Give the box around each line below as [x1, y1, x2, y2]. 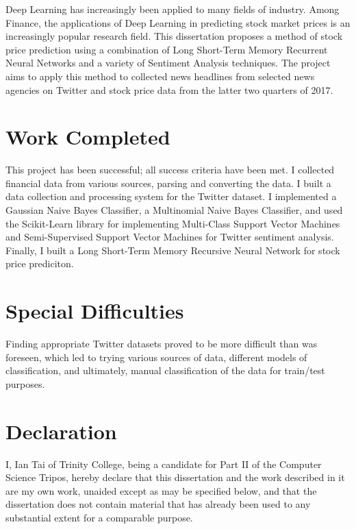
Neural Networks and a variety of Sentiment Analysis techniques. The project [5, 56, 331, 70]
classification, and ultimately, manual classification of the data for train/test [5, 363, 325, 378]
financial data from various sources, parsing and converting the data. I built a [5, 175, 331, 190]
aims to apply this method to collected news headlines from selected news [5, 69, 315, 83]
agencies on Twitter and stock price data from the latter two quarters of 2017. [5, 82, 333, 97]
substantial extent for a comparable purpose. [5, 510, 193, 525]
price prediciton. [5, 256, 74, 271]
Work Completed [5, 123, 170, 151]
